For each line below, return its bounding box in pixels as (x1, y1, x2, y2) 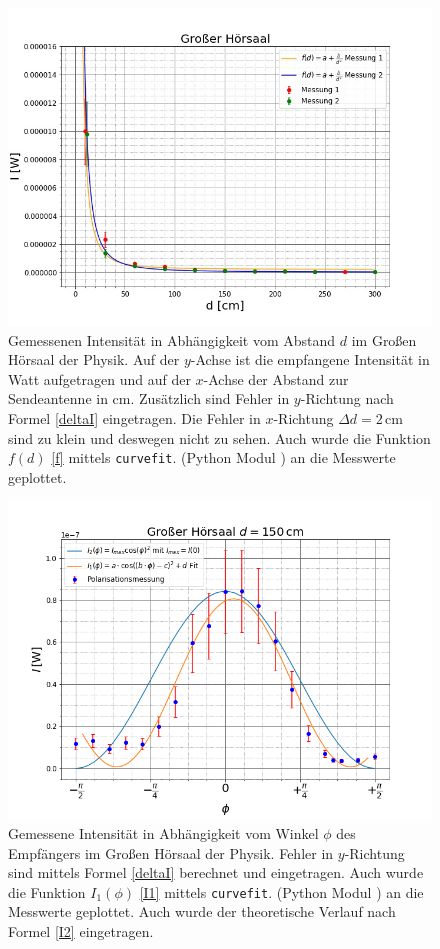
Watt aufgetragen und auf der (8, 368, 191, 389)
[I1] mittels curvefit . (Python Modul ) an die (139, 881, 424, 902)
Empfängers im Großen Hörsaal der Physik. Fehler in (8, 842, 334, 863)
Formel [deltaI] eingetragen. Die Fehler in (8, 407, 261, 428)
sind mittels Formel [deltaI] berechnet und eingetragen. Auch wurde (8, 862, 424, 883)
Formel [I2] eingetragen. (8, 921, 154, 942)
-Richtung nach (300, 388, 394, 409)
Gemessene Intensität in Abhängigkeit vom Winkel (8, 823, 319, 843)
